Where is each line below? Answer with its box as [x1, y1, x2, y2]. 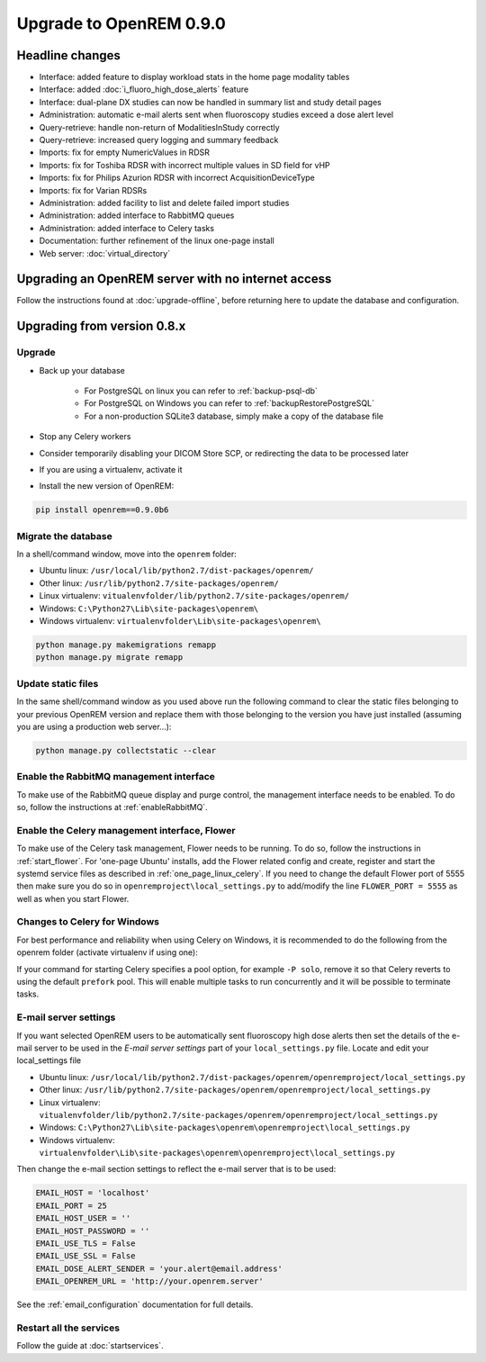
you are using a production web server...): [16, 721, 172, 732]
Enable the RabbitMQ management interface [16, 771, 216, 783]
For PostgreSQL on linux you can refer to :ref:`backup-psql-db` [84, 385, 319, 396]
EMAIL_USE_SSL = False [35, 1251, 136, 1261]
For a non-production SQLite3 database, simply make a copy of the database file [84, 410, 384, 421]
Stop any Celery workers [39, 431, 131, 442]
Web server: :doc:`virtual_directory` [39, 248, 171, 258]
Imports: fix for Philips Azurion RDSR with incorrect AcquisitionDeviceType [39, 172, 315, 184]
